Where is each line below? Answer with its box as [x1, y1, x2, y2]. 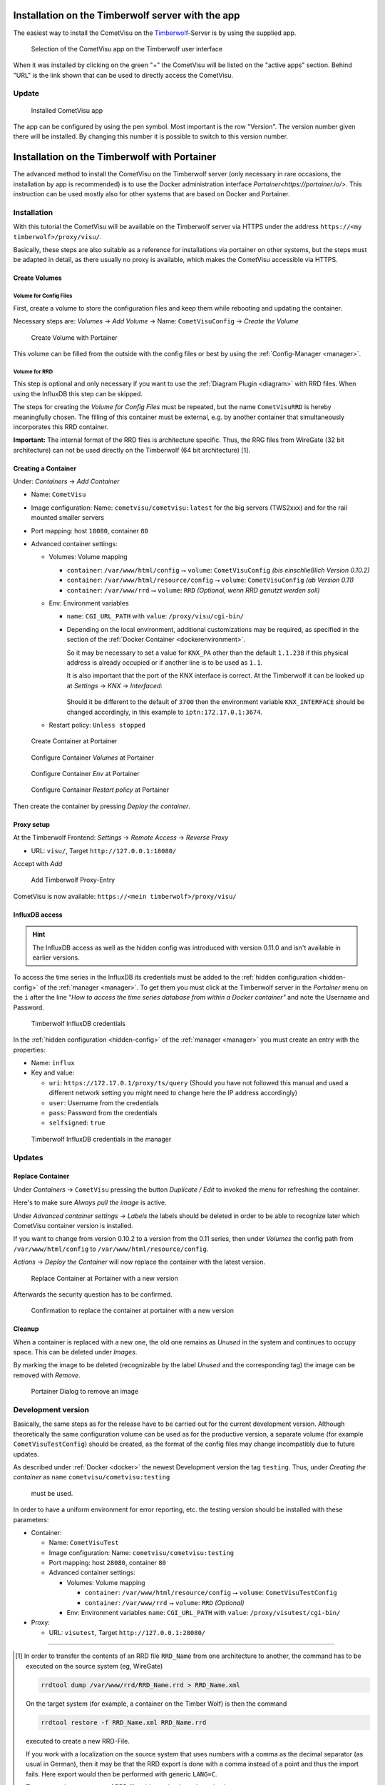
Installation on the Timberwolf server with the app [13, 9, 240, 21]
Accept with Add [13, 860, 63, 868]
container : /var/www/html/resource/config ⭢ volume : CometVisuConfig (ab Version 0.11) [66, 575, 354, 585]
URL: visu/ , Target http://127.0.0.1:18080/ [31, 846, 177, 855]
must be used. [31, 1489, 73, 1497]
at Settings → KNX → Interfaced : [66, 681, 163, 690]
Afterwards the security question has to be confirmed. [13, 1289, 173, 1299]
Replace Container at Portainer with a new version [31, 1274, 178, 1282]
